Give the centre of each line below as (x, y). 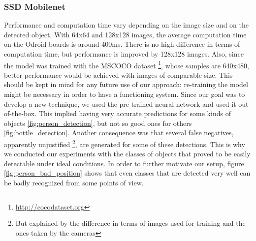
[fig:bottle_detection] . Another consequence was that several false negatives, (119, 133)
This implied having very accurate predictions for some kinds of (135, 113)
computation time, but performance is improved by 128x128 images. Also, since (124, 54)
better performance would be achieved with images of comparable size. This (118, 75)
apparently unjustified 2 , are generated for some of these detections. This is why (125, 143)
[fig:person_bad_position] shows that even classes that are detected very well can (127, 173)
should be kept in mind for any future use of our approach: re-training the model (126, 84)
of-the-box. (20, 113)
